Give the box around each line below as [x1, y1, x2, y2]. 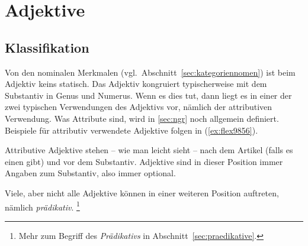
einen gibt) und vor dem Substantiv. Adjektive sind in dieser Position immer [5, 155, 283, 167]
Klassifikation [5, 38, 89, 56]
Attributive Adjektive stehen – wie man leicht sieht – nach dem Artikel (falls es [5, 144, 293, 156]
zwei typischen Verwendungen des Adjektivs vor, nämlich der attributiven [5, 101, 272, 113]
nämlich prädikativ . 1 [5, 199, 80, 213]
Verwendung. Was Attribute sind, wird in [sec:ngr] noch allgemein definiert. [5, 112, 279, 124]
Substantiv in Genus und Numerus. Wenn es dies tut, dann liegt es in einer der [5, 89, 292, 101]
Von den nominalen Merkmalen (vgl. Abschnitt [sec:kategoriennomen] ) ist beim [5, 66, 296, 78]
